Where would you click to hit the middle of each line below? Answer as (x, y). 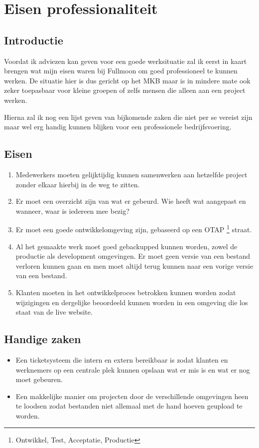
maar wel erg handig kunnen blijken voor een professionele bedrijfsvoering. (118, 127)
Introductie (34, 40)
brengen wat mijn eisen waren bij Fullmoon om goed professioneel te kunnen (121, 71)
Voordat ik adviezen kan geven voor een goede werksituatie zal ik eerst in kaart (126, 61)
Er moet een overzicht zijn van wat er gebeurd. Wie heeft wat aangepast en (131, 201)
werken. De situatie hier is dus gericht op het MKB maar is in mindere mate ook (127, 80)
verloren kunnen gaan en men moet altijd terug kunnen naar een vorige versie (134, 265)
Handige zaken (43, 339)
